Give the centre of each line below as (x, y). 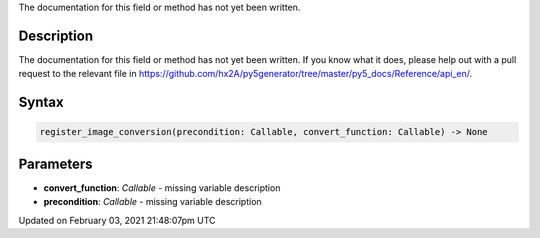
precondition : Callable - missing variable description (152, 202)
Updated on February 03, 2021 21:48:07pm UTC (117, 220)
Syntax (41, 102)
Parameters (55, 163)
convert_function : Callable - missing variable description (162, 187)
